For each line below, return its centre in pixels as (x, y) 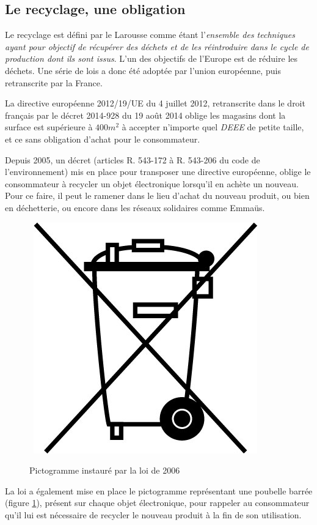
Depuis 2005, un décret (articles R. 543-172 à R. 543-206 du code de (133, 159)
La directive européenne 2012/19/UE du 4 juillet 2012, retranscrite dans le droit (155, 103)
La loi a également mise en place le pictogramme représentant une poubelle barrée (159, 490)
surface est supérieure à (49, 127)
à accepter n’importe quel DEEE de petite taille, (213, 127)
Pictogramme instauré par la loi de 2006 (105, 470)
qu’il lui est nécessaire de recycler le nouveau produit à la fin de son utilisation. (153, 514)
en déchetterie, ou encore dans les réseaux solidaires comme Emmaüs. (135, 207)
